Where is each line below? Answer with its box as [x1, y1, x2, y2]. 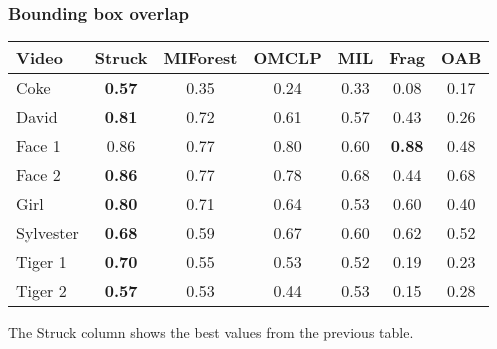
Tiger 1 [16, 250, 67, 274]
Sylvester [16, 221, 79, 245]
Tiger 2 [16, 279, 67, 303]
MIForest [163, 46, 238, 70]
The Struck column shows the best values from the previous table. [8, 322, 414, 343]
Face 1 [16, 134, 61, 158]
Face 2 [16, 163, 61, 187]
